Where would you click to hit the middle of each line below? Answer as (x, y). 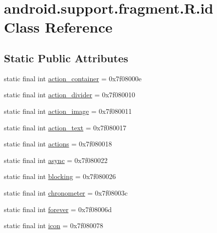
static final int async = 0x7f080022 (56, 160)
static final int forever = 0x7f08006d (58, 209)
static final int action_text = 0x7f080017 (65, 127)
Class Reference (58, 27)
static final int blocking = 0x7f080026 (60, 176)
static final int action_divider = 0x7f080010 (69, 95)
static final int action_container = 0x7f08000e (73, 78)
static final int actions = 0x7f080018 (58, 144)
